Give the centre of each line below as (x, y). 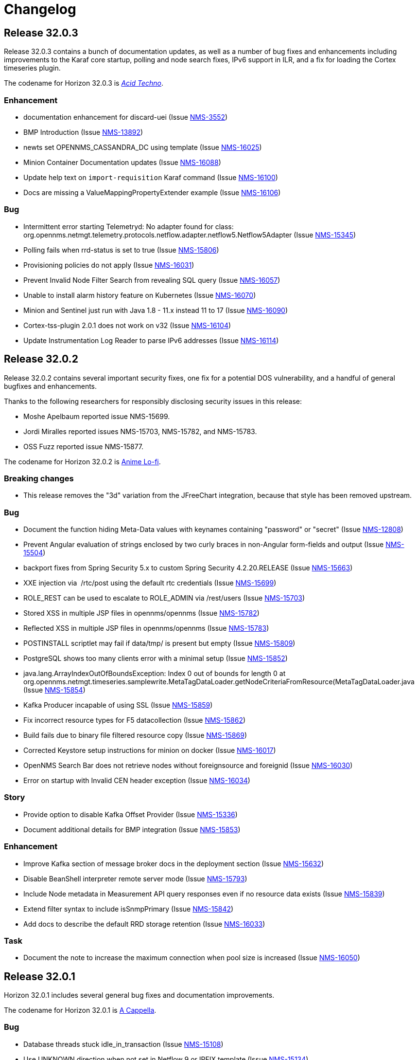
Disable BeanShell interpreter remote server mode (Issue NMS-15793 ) (135, 878)
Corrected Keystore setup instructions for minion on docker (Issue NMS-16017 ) (150, 750)
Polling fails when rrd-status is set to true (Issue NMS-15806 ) (121, 250)
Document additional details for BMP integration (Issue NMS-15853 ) (132, 829)
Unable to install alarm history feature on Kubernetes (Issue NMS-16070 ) (140, 295)
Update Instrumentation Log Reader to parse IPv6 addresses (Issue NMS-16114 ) (151, 340)
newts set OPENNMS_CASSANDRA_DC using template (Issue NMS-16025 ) (143, 147)
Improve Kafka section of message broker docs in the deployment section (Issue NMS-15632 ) (174, 863)
